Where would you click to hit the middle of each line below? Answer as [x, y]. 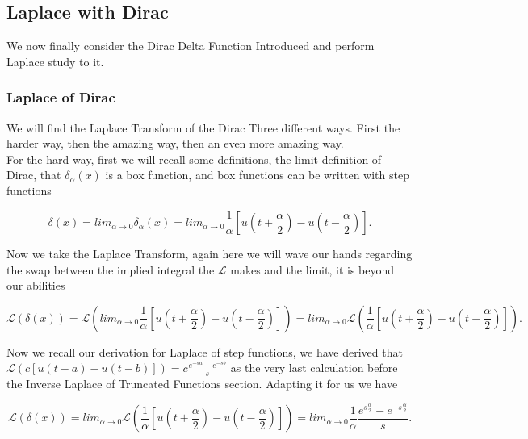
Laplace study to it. [55, 61]
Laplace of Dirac [61, 97]
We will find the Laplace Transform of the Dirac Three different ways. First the [203, 127]
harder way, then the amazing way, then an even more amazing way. [175, 143]
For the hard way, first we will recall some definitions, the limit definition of [194, 159]
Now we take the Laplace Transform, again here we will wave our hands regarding [210, 254]
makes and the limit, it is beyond [312, 269]
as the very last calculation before [314, 368]
